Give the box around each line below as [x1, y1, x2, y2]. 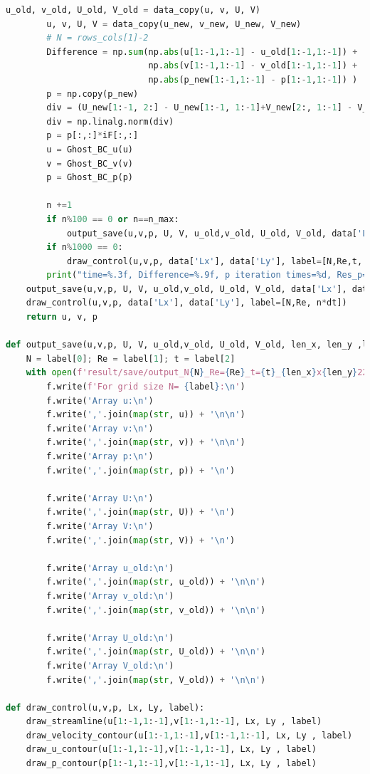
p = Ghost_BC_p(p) [46, 172, 133, 183]
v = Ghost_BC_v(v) [46, 158, 133, 169]
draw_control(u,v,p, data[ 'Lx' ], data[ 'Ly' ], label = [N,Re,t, [66, 256, 363, 266]
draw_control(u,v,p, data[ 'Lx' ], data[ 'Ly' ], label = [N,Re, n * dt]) [26, 298, 347, 308]
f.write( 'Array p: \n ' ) [46, 451, 154, 461]
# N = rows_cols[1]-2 [46, 33, 149, 43]
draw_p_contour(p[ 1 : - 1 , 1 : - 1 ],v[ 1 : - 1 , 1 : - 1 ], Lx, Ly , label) [26, 758, 317, 769]
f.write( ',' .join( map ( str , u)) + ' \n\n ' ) [46, 409, 245, 420]
